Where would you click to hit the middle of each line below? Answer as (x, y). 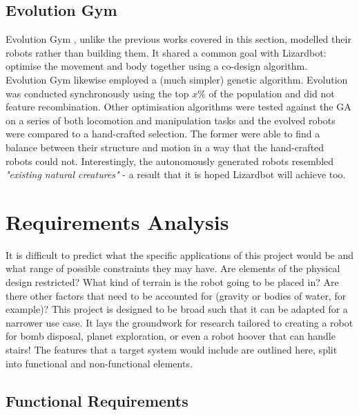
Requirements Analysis (117, 221)
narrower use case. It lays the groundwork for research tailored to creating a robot (179, 322)
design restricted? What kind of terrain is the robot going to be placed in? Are (172, 282)
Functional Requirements (97, 400)
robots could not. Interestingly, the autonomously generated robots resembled (170, 161)
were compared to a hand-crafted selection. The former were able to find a (163, 134)
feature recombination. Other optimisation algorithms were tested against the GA (178, 107)
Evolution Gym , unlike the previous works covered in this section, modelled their (178, 39)
